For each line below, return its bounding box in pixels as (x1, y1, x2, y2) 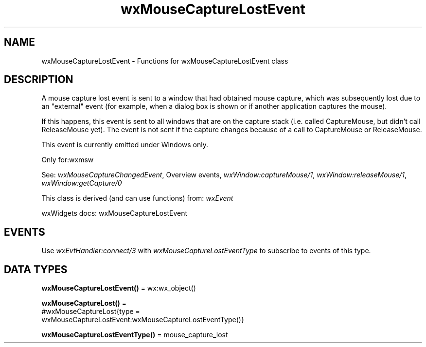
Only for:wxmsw (41, 156, 94, 164)
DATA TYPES (4, 263, 68, 276)
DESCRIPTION (4, 73, 73, 86)
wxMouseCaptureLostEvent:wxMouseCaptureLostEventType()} (41, 315, 244, 324)
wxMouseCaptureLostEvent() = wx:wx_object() (41, 284, 196, 293)
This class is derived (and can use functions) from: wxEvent (41, 194, 233, 203)
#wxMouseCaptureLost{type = (41, 307, 140, 316)
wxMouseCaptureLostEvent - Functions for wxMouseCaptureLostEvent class (41, 56, 288, 65)
